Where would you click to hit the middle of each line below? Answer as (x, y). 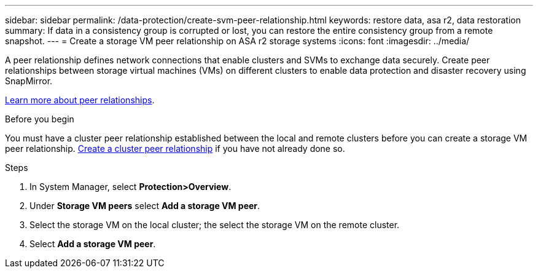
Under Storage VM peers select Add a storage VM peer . (145, 206)
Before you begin (40, 119)
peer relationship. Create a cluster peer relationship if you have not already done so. (175, 148)
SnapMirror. (29, 81)
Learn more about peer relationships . (80, 100)
